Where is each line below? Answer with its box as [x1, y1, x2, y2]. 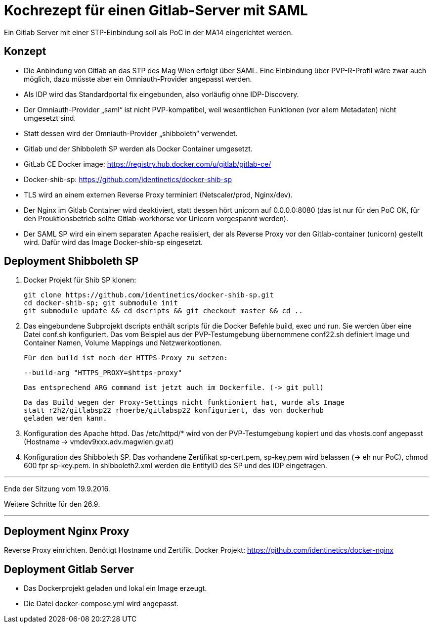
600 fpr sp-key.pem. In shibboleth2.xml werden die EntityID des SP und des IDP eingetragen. [24, 461, 327, 470]
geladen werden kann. [24, 414, 107, 423]
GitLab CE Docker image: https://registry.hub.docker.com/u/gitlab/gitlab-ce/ [24, 159, 271, 168]
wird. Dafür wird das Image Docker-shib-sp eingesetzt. [24, 238, 203, 246]
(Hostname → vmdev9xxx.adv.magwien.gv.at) [24, 437, 174, 446]
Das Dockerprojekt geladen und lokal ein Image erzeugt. [24, 584, 207, 593]
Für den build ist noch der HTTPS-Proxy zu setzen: [24, 354, 228, 362]
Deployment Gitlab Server [4, 563, 134, 576]
